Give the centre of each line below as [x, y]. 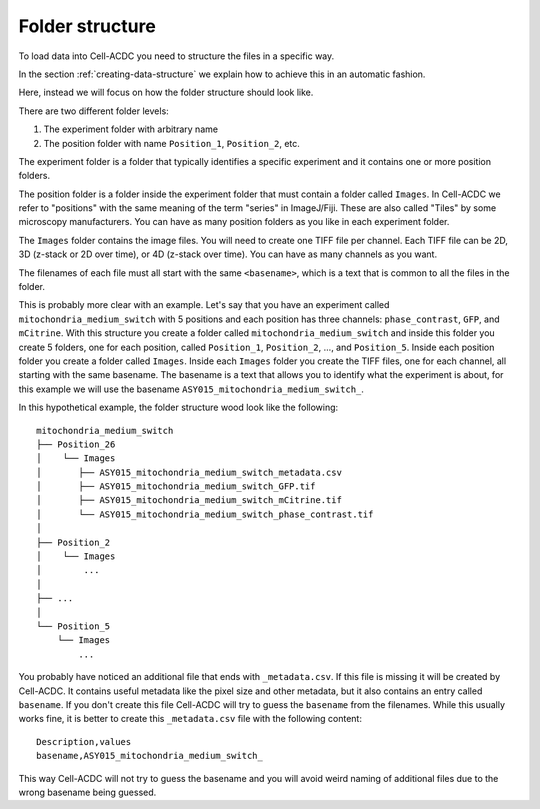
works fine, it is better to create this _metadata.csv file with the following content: [190, 719]
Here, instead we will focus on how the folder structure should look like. [166, 92]
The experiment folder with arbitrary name [131, 129]
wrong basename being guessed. [87, 792]
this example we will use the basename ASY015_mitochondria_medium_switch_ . [191, 389]
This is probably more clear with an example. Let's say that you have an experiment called [204, 305]
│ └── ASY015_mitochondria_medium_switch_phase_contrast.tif [205, 514]
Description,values [84, 741]
